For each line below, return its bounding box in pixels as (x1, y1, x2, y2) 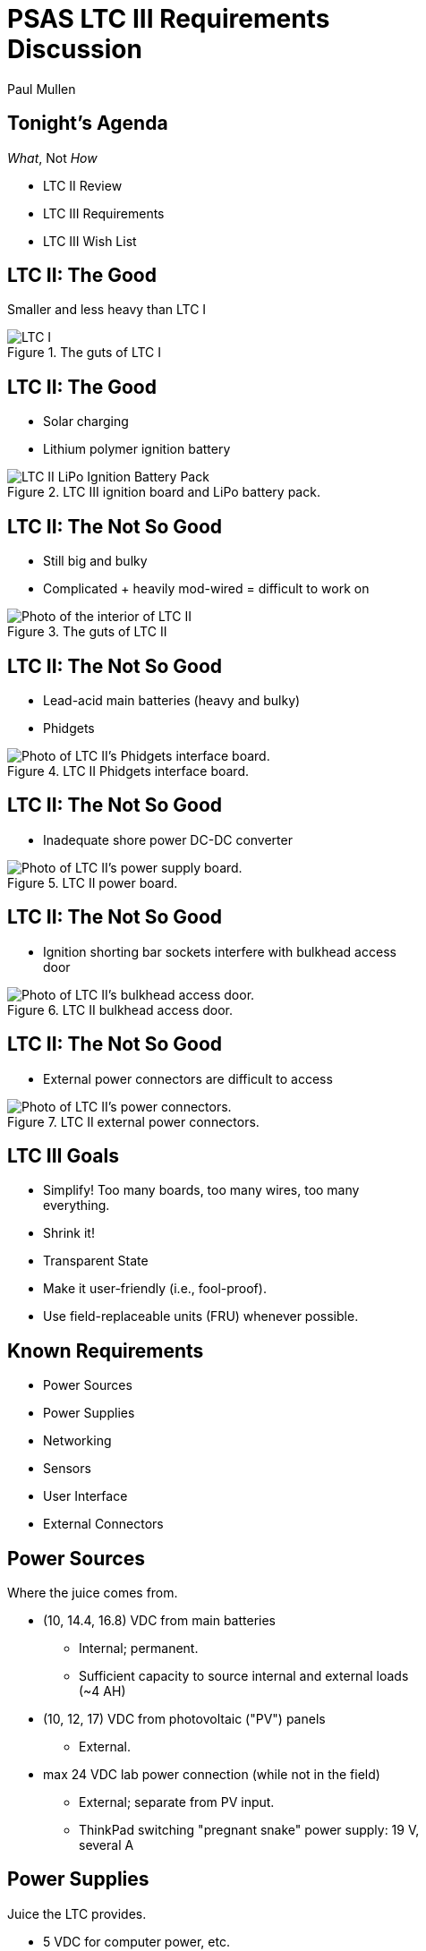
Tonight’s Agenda (7, 112, 168, 135)
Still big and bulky (43, 553, 148, 569)
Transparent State (43, 1253, 149, 1269)
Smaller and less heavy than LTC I (7, 302, 207, 318)
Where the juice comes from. (7, 1585, 178, 1601)
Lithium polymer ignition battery (43, 441, 231, 457)
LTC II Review (43, 177, 123, 193)
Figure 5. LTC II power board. (7, 874, 178, 890)
